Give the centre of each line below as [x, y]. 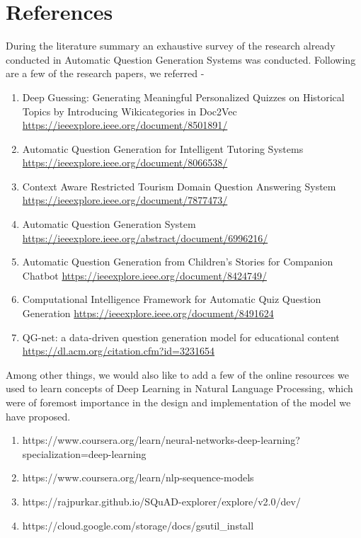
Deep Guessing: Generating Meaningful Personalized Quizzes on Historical [183, 97]
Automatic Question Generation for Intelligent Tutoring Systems [163, 148]
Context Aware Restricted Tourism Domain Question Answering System [179, 186]
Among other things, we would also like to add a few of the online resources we [177, 374]
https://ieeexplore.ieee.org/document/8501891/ [125, 125]
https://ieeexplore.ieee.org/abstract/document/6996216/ [145, 237]
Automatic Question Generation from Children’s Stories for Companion [178, 262]
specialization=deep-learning [84, 453]
